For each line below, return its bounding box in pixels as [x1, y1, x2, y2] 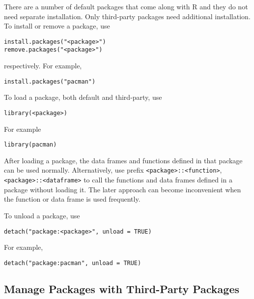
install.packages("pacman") [4, 78, 96, 85]
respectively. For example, [4, 60, 82, 71]
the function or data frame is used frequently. [4, 194, 141, 204]
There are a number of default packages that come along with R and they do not [4, 1, 248, 11]
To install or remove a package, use [4, 21, 110, 31]
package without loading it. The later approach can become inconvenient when [4, 184, 241, 194]
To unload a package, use [4, 210, 80, 220]
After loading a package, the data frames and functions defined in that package [4, 155, 243, 165]
